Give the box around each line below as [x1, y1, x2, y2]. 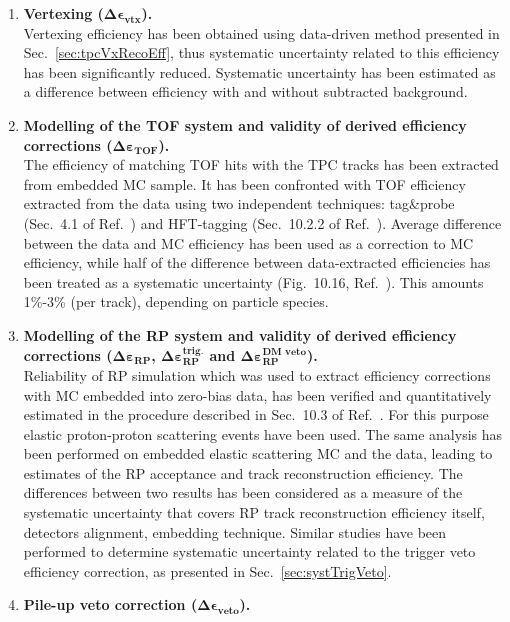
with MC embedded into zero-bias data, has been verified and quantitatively [23, 384, 492, 405]
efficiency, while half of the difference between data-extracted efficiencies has [23, 252, 491, 273]
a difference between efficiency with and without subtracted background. [23, 81, 468, 102]
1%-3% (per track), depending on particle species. [23, 291, 329, 312]
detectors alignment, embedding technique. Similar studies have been [23, 521, 447, 542]
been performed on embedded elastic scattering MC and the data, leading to [23, 443, 493, 464]
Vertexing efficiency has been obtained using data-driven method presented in [23, 22, 500, 43]
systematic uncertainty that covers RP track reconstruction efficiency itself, [23, 502, 485, 523]
